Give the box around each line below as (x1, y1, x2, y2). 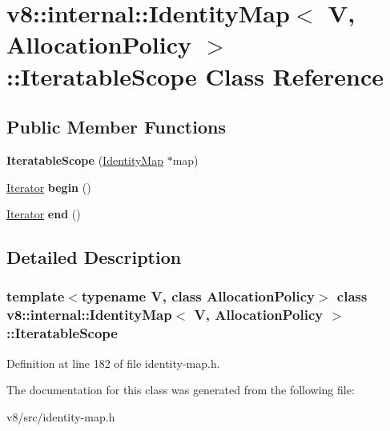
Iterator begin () (6, 178, 91, 195)
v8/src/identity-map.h (6, 408, 115, 425)
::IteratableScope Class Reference (6, 59, 384, 92)
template (6, 286, 65, 306)
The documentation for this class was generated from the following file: (6, 381, 355, 398)
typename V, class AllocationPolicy (81, 286, 315, 306)
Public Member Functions (6, 114, 226, 139)
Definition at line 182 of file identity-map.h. (6, 354, 220, 371)
